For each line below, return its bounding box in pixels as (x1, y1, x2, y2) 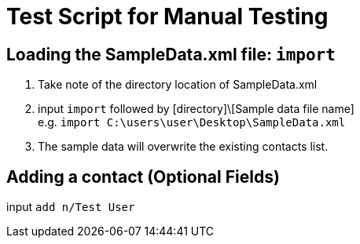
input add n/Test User (6, 200, 135, 214)
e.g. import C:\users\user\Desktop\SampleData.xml (38, 115, 346, 129)
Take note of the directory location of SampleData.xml (38, 78, 318, 92)
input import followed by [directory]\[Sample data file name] (38, 102, 354, 116)
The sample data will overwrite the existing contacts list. (38, 140, 329, 154)
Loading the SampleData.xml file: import (6, 44, 336, 64)
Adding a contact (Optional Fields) (6, 166, 280, 187)
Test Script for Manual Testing (6, 3, 329, 30)
